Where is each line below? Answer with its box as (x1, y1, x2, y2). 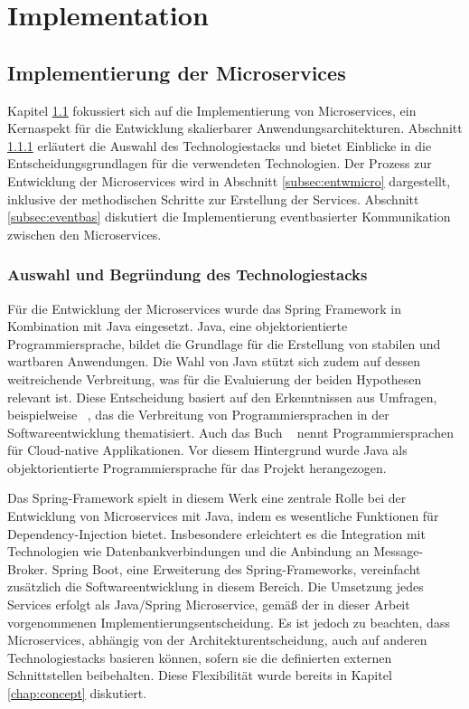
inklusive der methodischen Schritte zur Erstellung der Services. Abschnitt (7, 189, 419, 208)
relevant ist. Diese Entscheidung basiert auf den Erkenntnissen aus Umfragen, (7, 387, 437, 406)
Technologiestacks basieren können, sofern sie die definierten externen (7, 648, 392, 666)
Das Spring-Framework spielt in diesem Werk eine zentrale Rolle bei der (7, 488, 407, 507)
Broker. (7, 559, 48, 578)
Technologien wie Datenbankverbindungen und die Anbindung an (7, 542, 370, 561)
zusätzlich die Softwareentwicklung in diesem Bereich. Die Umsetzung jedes (7, 577, 424, 596)
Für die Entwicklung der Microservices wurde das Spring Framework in (7, 298, 402, 317)
